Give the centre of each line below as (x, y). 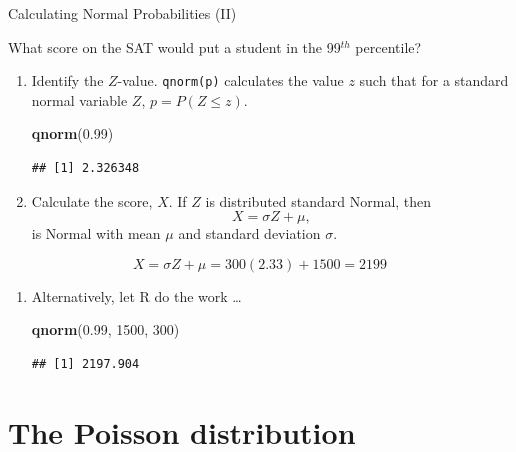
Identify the (67, 80)
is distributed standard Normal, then (318, 200)
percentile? (388, 46)
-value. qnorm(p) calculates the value (230, 80)
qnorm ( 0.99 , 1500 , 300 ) (105, 329)
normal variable (79, 99)
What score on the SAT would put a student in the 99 (174, 46)
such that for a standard (434, 80)
